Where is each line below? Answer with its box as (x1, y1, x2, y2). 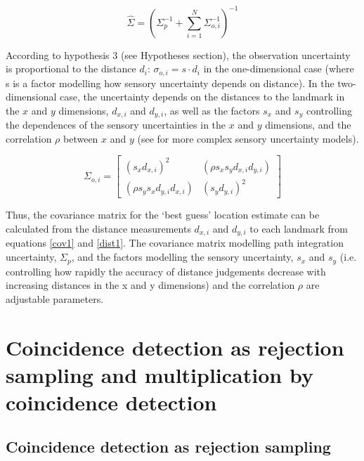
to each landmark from (249, 221, 348, 236)
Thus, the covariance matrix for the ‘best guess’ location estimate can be (6, 207, 320, 222)
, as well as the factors (164, 103, 260, 117)
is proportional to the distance (6, 61, 136, 76)
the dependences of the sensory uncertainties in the (6, 117, 226, 132)
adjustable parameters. (6, 291, 104, 306)
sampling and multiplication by (6, 360, 313, 389)
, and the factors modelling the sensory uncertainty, (71, 249, 294, 264)
